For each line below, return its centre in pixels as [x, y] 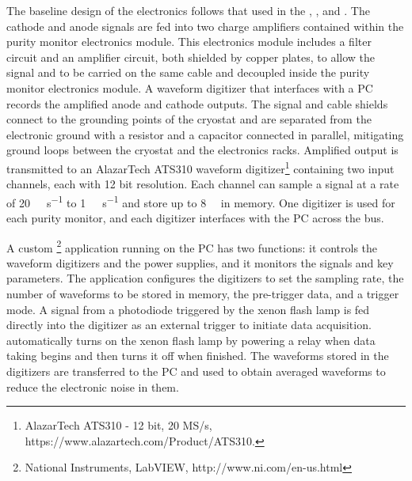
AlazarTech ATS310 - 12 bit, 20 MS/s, [118, 425]
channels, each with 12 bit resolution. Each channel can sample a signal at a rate [203, 184]
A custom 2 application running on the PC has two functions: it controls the [192, 246]
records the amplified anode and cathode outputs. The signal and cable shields [197, 103]
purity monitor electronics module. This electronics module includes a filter [189, 42]
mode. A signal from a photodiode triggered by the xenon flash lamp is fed [188, 309]
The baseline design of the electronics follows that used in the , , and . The [188, 10]
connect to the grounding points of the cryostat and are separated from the [189, 119]
